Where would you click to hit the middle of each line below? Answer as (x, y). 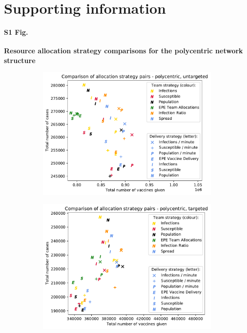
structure (20, 60)
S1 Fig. (16, 32)
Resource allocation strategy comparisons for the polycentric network (123, 51)
